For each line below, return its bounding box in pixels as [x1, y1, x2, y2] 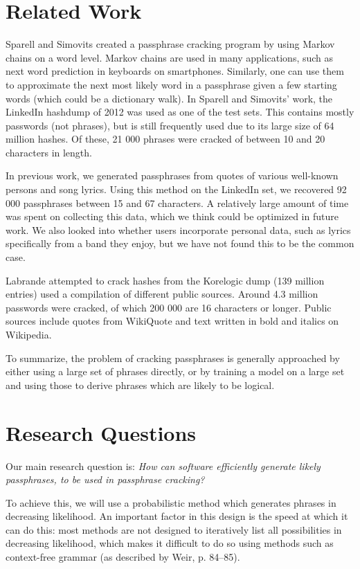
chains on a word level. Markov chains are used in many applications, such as [6, 50, 334, 64]
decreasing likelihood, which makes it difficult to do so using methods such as [6, 536, 334, 550]
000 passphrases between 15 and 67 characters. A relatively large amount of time [6, 195, 349, 210]
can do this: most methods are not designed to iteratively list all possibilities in [6, 522, 342, 536]
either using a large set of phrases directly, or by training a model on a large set [6, 364, 345, 379]
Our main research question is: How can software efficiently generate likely [6, 458, 321, 473]
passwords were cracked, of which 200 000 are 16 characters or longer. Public [6, 300, 332, 314]
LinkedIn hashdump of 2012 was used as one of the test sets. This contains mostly [6, 105, 354, 119]
